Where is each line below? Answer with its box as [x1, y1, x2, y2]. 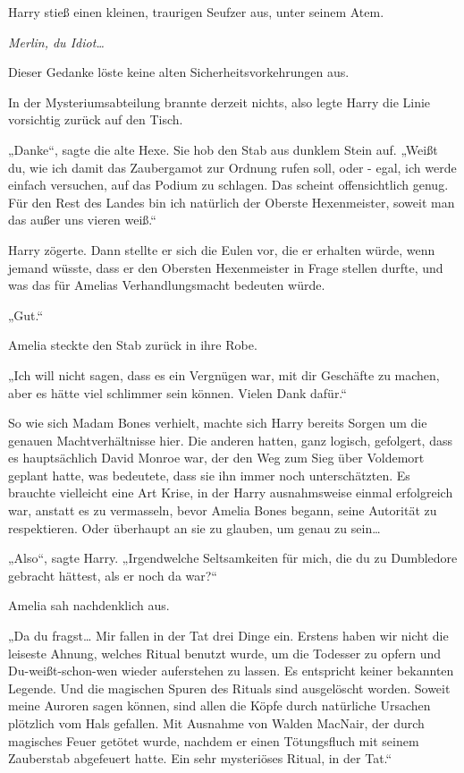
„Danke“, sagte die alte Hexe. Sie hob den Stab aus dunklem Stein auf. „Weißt [8, 140, 438, 158]
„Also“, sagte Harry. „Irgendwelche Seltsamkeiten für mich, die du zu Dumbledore [8, 548, 458, 567]
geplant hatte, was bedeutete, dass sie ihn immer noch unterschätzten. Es [8, 465, 410, 484]
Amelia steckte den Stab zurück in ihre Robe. [8, 336, 257, 354]
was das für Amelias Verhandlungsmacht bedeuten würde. [8, 276, 325, 294]
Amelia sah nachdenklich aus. [8, 596, 170, 615]
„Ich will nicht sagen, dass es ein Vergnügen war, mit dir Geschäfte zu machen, [8, 365, 440, 384]
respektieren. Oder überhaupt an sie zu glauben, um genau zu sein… [8, 518, 381, 537]
